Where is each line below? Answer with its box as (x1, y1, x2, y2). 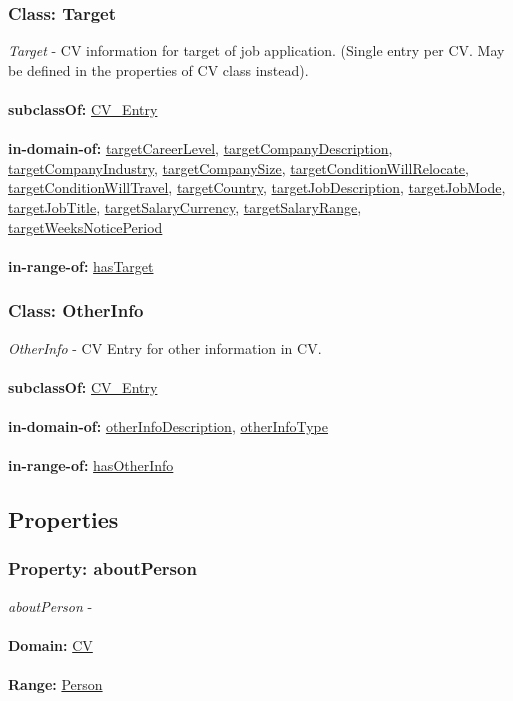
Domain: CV (8, 634, 93, 655)
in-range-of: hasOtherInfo (8, 455, 174, 476)
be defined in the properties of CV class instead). (8, 59, 309, 80)
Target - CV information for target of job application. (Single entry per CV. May (8, 40, 505, 61)
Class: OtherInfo (8, 298, 144, 323)
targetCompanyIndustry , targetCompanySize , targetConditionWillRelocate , (8, 157, 469, 178)
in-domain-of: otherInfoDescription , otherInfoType (8, 415, 329, 436)
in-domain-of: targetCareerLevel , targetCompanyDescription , (8, 138, 393, 159)
